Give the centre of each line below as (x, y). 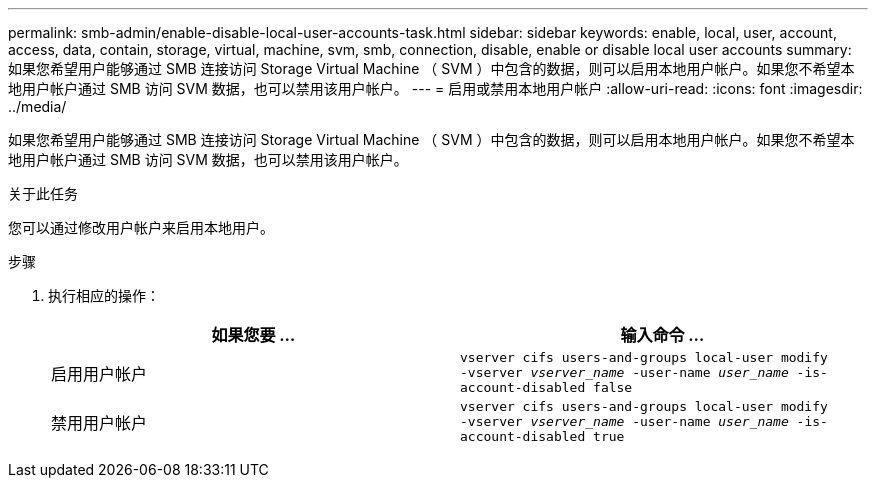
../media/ (37, 106)
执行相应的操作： (104, 295)
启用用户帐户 (99, 373)
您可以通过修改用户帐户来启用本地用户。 (141, 227)
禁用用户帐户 (99, 422)
